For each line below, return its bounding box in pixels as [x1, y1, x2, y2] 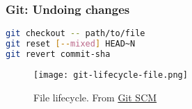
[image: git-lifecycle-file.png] [33, 69, 188, 80]
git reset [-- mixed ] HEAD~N [6, 39, 136, 49]
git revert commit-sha [6, 49, 111, 59]
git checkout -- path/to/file [6, 28, 145, 39]
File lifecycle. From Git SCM [33, 90, 157, 104]
